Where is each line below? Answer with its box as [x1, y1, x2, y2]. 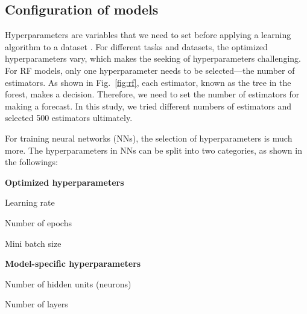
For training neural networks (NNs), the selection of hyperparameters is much [5, 131, 293, 144]
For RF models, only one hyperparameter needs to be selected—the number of [5, 64, 295, 76]
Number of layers [5, 298, 68, 310]
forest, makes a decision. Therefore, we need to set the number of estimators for [5, 88, 300, 100]
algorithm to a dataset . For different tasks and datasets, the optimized [5, 40, 268, 53]
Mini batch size [5, 237, 62, 249]
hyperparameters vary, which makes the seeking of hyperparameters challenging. [5, 52, 301, 65]
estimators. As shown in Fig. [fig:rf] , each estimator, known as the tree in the [5, 76, 291, 88]
